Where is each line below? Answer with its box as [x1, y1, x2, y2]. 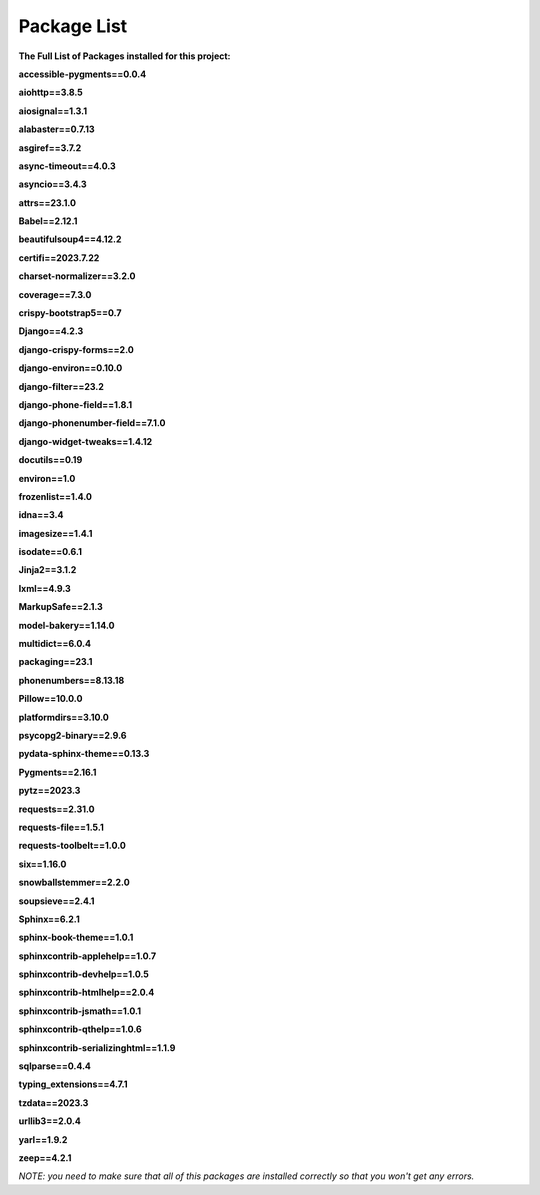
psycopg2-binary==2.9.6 [18, 730, 127, 741]
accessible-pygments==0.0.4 [18, 68, 147, 80]
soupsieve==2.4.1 [18, 895, 95, 907]
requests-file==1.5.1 [18, 821, 104, 833]
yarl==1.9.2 [18, 1133, 68, 1145]
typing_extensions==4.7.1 [18, 1078, 129, 1090]
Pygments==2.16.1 [18, 766, 97, 778]
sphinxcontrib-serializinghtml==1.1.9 [18, 1041, 176, 1054]
